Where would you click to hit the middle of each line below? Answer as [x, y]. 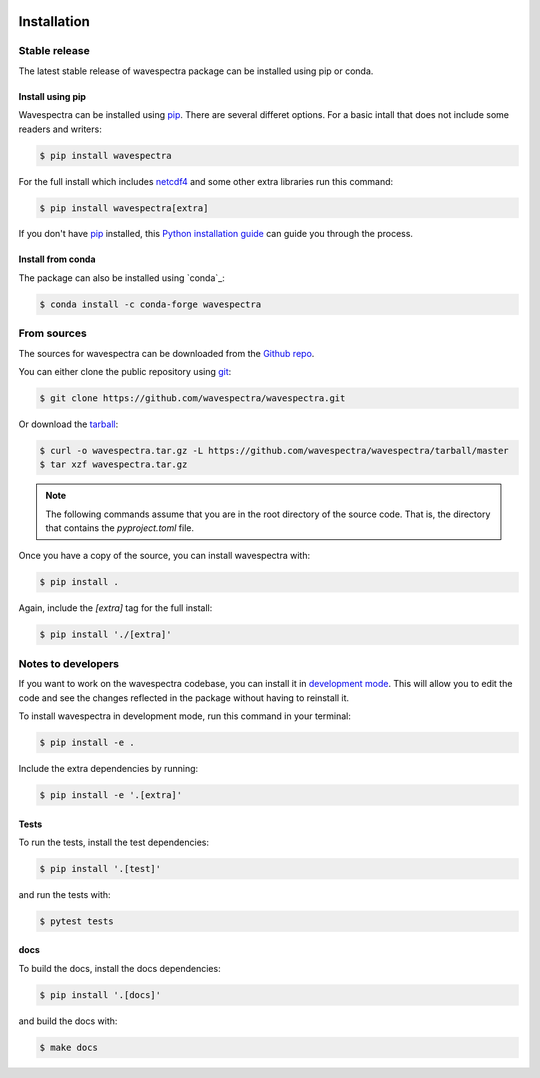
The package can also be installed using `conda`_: [121, 277]
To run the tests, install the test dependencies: [114, 842]
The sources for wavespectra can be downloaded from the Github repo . [166, 353]
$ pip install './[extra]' [105, 634]
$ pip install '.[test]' [100, 868]
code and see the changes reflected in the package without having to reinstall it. [184, 697]
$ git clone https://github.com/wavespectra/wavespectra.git [192, 398]
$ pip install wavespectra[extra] [124, 208]
